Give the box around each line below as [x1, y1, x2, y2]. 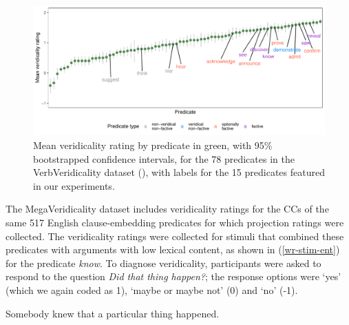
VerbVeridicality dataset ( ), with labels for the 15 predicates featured [33, 165, 325, 179]
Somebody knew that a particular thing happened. [6, 306, 220, 320]
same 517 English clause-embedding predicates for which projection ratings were [6, 215, 344, 229]
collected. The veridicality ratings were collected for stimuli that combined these [6, 228, 344, 243]
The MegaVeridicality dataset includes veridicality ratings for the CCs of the [6, 201, 329, 216]
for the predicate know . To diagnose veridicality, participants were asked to [6, 255, 321, 270]
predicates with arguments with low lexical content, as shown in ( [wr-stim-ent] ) [6, 242, 340, 257]
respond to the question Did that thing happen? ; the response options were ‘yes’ [6, 269, 341, 284]
